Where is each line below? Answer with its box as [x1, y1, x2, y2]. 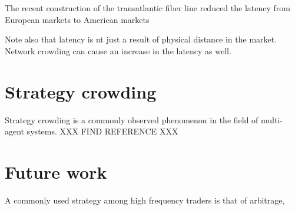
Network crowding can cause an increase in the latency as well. [5, 44, 231, 57]
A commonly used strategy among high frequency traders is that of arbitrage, [5, 193, 285, 206]
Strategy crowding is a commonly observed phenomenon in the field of [5, 113, 258, 126]
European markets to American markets [5, 13, 150, 25]
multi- [261, 113, 283, 126]
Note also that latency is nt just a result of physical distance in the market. [5, 33, 277, 45]
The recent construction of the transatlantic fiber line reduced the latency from [5, 2, 290, 14]
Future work [5, 159, 107, 183]
